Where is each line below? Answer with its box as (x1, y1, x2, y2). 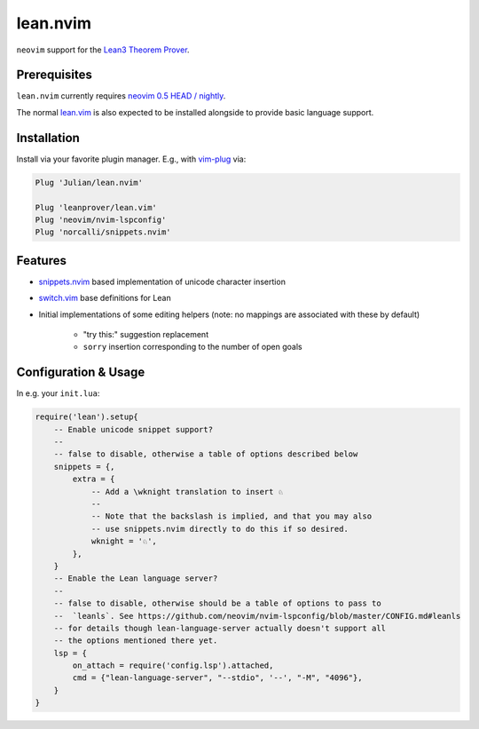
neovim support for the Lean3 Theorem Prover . (16, 44, 190, 55)
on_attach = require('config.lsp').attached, (72, 661, 274, 670)
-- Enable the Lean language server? (53, 574, 218, 583)
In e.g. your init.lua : (16, 388, 100, 399)
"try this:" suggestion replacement (82, 329, 208, 339)
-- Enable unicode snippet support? (53, 424, 213, 434)
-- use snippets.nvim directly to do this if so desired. (90, 524, 349, 534)
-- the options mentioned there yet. (53, 636, 218, 646)
